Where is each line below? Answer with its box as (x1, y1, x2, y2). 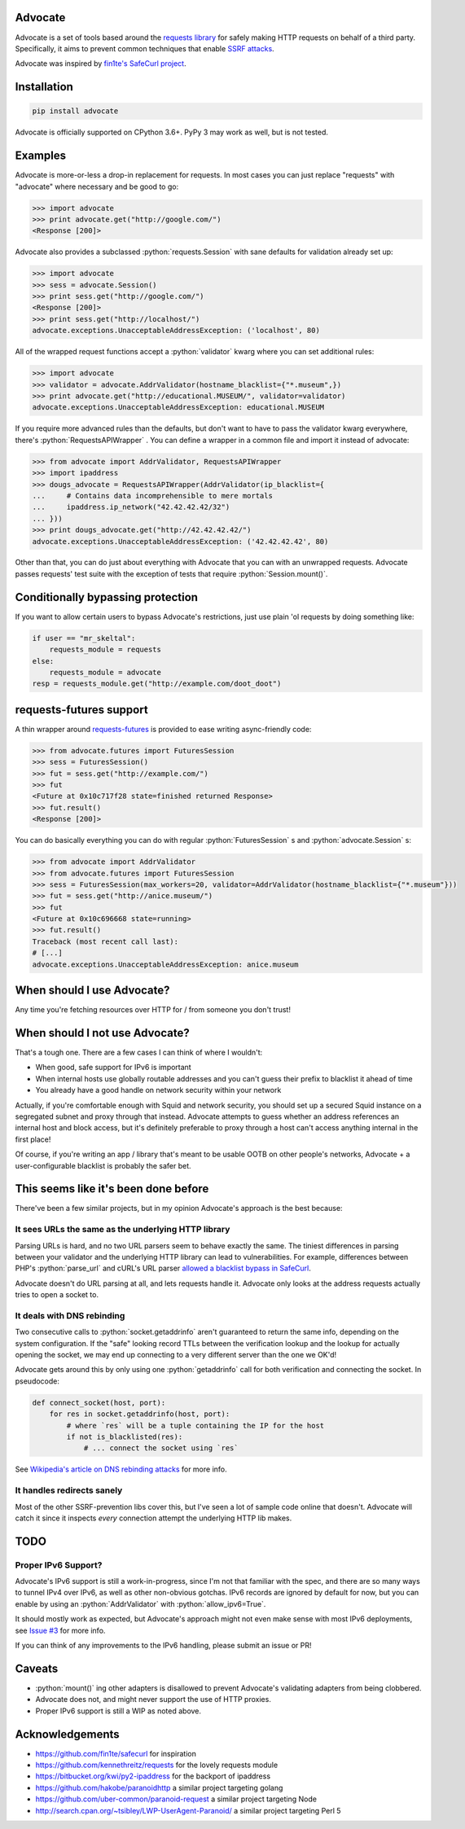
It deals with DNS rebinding (15, 1309, 125, 1321)
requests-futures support (15, 703, 148, 717)
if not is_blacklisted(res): (66, 1432, 183, 1441)
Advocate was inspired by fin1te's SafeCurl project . (15, 59, 186, 68)
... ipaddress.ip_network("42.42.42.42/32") (32, 502, 230, 512)
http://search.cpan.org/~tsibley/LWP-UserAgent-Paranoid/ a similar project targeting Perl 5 (35, 1805, 341, 1815)
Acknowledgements (15, 1727, 120, 1741)
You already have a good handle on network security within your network (35, 1086, 282, 1095)
